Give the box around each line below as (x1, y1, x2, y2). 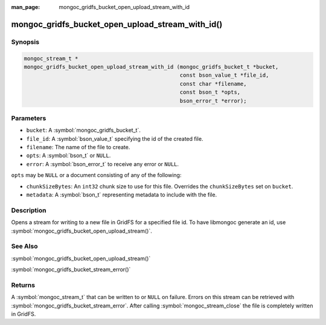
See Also (11, 242, 38, 251)
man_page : (11, 4, 40, 10)
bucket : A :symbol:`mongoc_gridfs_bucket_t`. (26, 127, 141, 134)
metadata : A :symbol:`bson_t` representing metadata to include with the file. (26, 191, 217, 198)
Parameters (11, 114, 46, 122)
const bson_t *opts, (179, 89, 241, 96)
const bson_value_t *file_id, (179, 72, 269, 79)
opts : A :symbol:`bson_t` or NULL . (26, 152, 111, 159)
